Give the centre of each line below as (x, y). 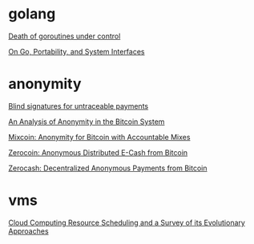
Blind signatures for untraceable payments (79, 106)
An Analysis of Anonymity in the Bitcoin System (87, 122)
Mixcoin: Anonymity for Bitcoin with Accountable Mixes (99, 137)
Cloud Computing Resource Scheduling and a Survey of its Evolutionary (127, 222)
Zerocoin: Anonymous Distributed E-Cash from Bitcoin (98, 152)
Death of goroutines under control (65, 36)
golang (32, 14)
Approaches (29, 231)
